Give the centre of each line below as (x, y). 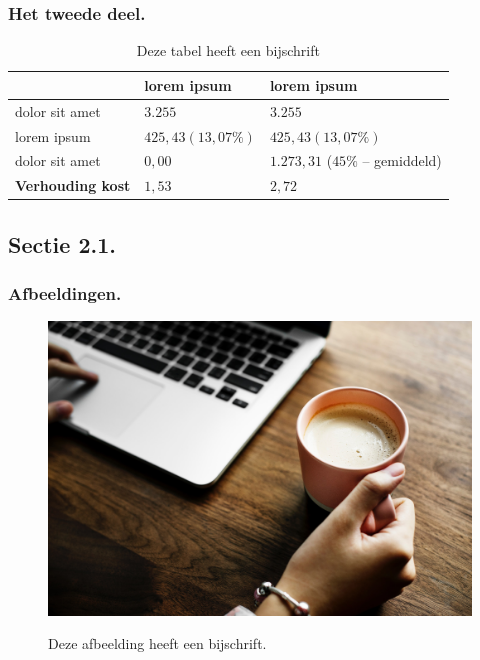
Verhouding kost (73, 185)
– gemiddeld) (402, 160)
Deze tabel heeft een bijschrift (228, 50)
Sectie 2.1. (62, 243)
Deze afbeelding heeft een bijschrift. (157, 643)
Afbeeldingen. (65, 292)
